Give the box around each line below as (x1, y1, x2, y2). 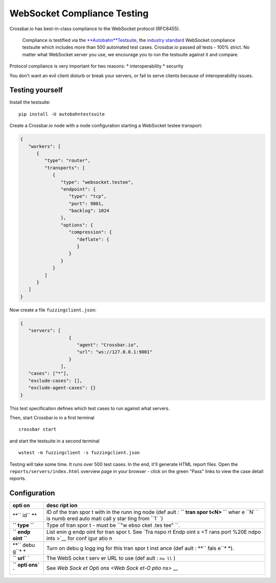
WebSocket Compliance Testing (9, 8, 149, 19)
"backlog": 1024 (68, 208, 109, 214)
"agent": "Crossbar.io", (77, 342, 139, 348)
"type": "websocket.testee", (60, 179, 134, 185)
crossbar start (18, 427, 57, 432)
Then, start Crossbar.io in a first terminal (9, 415, 95, 421)
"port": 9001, (68, 200, 104, 207)
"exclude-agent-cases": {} (28, 385, 96, 391)
